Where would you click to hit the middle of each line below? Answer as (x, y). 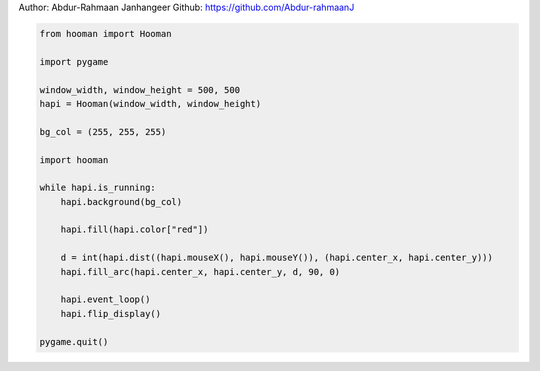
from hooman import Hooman (105, 33)
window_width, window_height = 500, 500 (139, 89)
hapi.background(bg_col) (121, 201)
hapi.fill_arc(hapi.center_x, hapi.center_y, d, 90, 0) (200, 271)
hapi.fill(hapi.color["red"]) (134, 229)
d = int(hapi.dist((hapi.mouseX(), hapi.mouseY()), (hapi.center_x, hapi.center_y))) (277, 258)
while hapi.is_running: (98, 188)
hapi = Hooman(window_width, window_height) (150, 103)
